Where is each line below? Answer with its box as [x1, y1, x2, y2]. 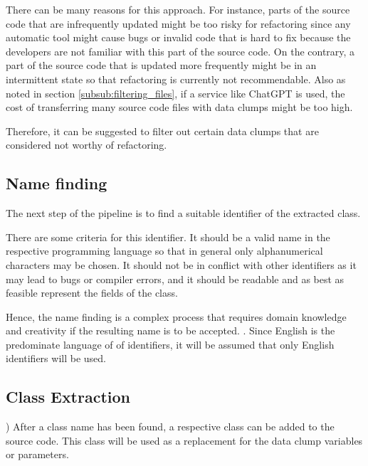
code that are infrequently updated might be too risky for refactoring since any [6, 16, 351, 31]
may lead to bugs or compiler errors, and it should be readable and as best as [6, 271, 345, 286]
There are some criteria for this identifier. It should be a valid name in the [6, 229, 330, 244]
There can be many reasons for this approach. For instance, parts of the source [6, 2, 350, 16]
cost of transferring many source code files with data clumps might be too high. [6, 100, 353, 115]
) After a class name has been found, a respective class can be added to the [6, 419, 335, 434]
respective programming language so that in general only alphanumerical [6, 243, 323, 258]
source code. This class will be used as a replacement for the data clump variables [6, 433, 363, 448]
